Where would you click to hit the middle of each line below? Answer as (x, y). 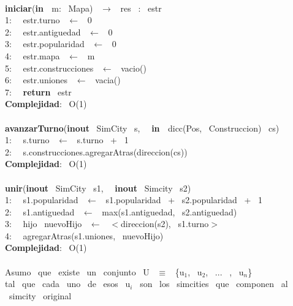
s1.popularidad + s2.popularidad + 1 (184, 200)
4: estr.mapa (32, 55)
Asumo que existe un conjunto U (77, 271)
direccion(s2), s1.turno (165, 224)
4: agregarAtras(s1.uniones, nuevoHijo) (84, 235)
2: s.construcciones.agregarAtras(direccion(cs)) (96, 151)
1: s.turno (27, 140)
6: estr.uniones (36, 80)
